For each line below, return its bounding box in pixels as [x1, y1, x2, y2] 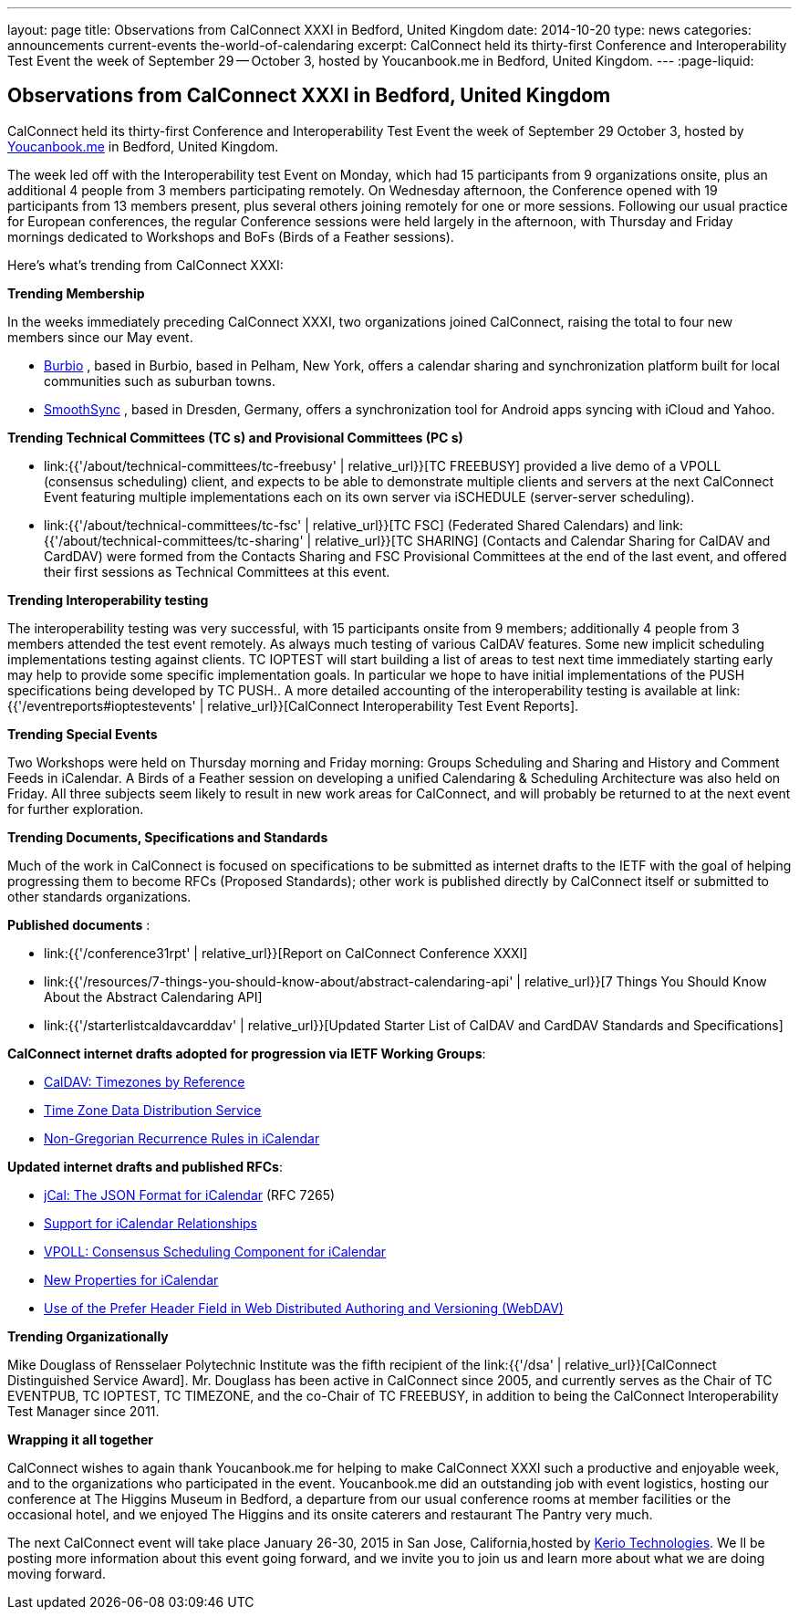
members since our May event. [7, 329, 193, 345]
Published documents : [7, 916, 150, 933]
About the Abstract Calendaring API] [44, 988, 263, 1005]
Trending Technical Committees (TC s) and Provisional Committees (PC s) [7, 429, 463, 445]
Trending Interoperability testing [7, 591, 209, 608]
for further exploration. [7, 800, 144, 817]
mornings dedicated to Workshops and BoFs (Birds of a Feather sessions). [7, 228, 454, 245]
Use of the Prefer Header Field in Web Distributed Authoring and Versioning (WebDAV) [44, 1299, 564, 1316]
